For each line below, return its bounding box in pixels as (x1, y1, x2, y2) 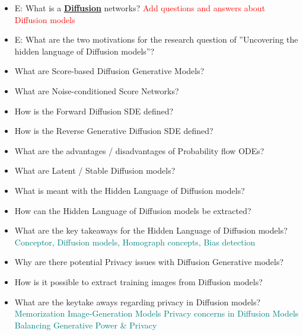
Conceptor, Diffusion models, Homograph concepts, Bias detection (14, 235, 256, 248)
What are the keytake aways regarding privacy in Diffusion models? (14, 295, 261, 308)
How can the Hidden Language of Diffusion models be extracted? (14, 204, 251, 216)
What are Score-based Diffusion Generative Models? (14, 65, 205, 77)
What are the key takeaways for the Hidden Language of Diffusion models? (14, 224, 288, 237)
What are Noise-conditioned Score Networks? (14, 84, 179, 97)
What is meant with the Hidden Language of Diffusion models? (14, 184, 245, 196)
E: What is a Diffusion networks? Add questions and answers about (14, 2, 266, 14)
